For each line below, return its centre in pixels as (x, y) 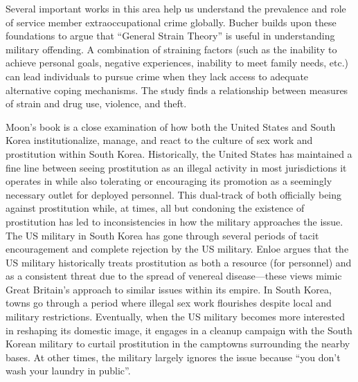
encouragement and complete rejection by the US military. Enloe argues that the (177, 249)
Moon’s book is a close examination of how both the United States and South (171, 126)
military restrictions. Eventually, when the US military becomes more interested (175, 317)
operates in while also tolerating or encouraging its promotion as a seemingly (169, 181)
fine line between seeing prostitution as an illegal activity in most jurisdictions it (176, 167)
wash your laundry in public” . (68, 371)
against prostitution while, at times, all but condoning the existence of (155, 208)
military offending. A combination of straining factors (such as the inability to (171, 49)
